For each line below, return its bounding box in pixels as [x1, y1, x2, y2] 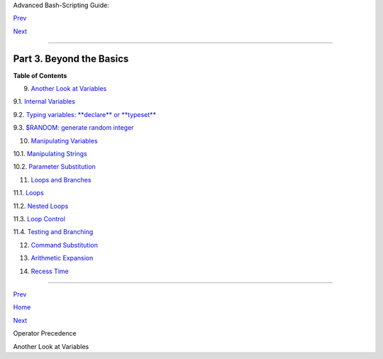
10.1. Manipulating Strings [13, 150, 88, 158]
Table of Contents [13, 71, 67, 79]
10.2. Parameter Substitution [13, 162, 96, 171]
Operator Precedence [13, 329, 77, 338]
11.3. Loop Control [13, 214, 65, 223]
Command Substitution [30, 241, 99, 249]
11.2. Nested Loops [13, 201, 69, 210]
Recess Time [30, 267, 69, 275]
